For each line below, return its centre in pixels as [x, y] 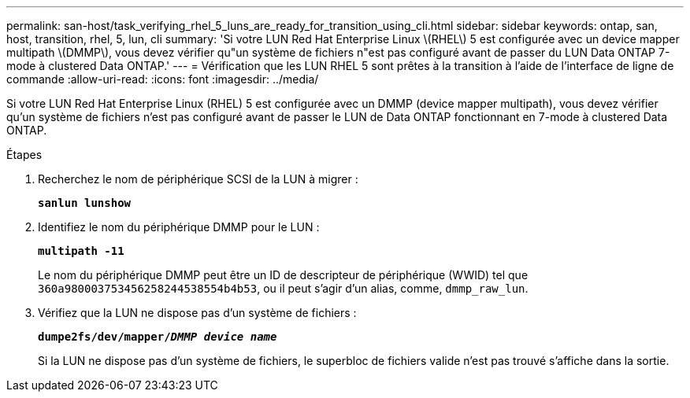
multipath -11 [81, 251]
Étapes [24, 155]
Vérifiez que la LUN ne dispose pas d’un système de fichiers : [197, 313]
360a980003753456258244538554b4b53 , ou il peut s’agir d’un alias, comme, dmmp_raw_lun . [283, 288]
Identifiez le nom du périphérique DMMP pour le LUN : [179, 227]
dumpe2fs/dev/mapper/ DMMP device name [158, 337]
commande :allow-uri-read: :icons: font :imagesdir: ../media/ [163, 79]
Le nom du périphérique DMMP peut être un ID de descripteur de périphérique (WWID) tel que [283, 275]
